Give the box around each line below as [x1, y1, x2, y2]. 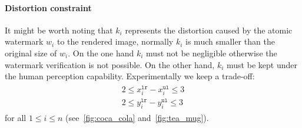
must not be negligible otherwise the [146, 46, 277, 59]
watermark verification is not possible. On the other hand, [5, 58, 215, 70]
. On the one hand [68, 46, 134, 59]
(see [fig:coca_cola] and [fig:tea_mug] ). [65, 111, 209, 123]
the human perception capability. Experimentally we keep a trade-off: [5, 70, 255, 82]
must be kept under [227, 58, 297, 70]
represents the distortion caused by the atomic [125, 23, 293, 36]
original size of [5, 46, 57, 59]
